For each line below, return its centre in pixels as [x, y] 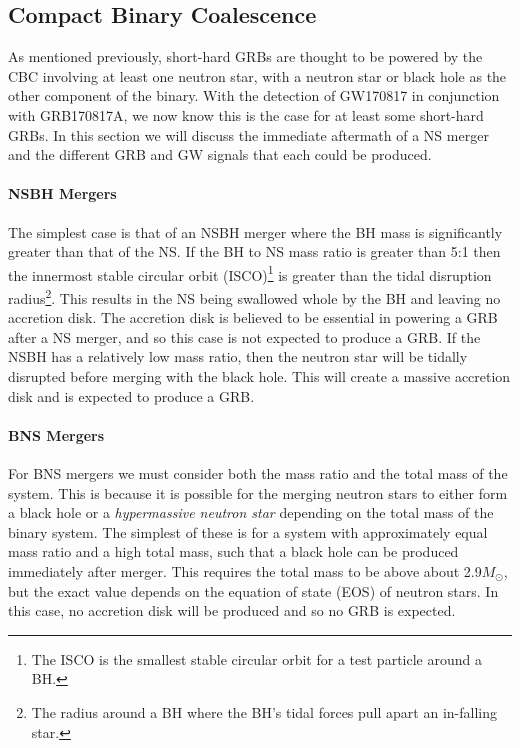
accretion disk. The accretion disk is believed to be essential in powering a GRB [253, 317]
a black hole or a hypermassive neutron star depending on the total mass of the [251, 512]
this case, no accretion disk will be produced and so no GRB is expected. [232, 610]
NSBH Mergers [62, 193]
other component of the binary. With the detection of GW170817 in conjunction [254, 95]
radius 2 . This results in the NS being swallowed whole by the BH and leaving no [254, 296]
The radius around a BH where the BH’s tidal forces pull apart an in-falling [264, 711]
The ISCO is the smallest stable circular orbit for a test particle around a [256, 658]
